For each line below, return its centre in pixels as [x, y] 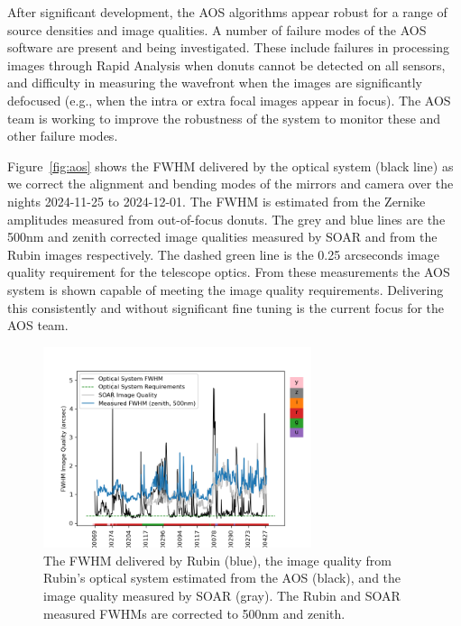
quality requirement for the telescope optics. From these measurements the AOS [229, 272]
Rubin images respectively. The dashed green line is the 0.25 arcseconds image [224, 254]
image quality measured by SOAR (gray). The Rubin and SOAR [222, 596]
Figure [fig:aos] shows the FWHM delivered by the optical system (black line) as [230, 166]
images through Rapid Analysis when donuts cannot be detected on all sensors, [226, 64]
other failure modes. [63, 136]
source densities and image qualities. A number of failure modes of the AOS [217, 29]
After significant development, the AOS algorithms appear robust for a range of [227, 12]
